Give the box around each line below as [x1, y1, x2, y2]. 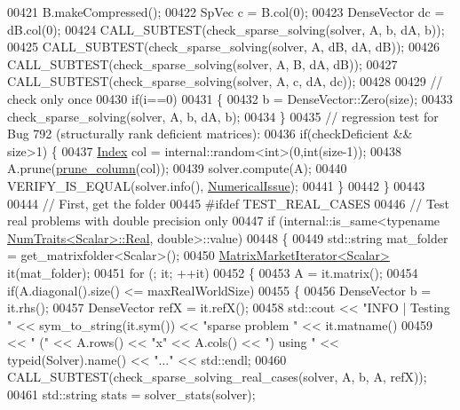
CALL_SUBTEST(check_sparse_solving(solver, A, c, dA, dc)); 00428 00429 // [7, 72, 443, 91]
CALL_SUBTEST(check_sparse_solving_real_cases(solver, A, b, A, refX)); [7, 367, 427, 386]
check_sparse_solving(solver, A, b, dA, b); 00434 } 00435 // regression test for [7, 106, 439, 125]
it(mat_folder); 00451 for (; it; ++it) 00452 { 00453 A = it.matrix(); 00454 [7, 263, 418, 281]
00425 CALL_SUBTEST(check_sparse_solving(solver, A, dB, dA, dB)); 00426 [7, 37, 440, 56]
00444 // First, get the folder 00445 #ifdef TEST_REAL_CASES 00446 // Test [7, 193, 450, 212]
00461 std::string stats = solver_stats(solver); [7, 385, 256, 404]
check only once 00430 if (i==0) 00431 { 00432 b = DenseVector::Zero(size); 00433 [7, 89, 453, 107]
